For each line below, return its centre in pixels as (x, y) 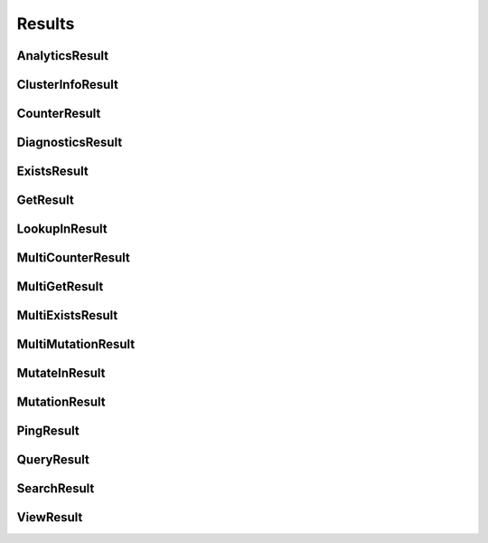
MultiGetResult (60, 286)
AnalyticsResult (62, 56)
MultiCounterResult (74, 258)
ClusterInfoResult (68, 85)
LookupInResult (62, 229)
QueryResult (53, 460)
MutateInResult (61, 373)
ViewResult (50, 517)
